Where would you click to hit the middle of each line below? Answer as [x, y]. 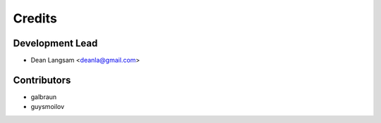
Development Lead [55, 43]
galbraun [44, 97]
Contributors [42, 80]
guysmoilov [48, 107]
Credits [35, 18]
